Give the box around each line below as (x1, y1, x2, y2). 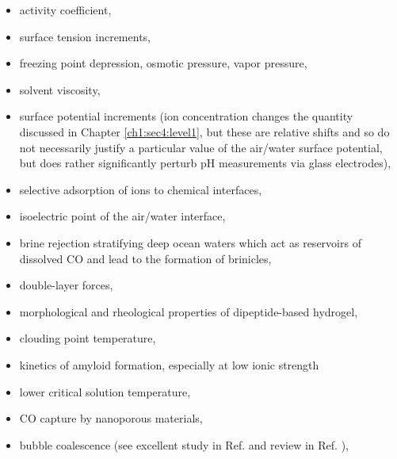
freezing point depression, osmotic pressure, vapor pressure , (19, 55, 307, 71)
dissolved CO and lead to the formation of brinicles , (19, 250, 272, 266)
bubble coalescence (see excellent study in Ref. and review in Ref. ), (19, 436, 349, 453)
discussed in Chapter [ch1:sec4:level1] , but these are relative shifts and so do (19, 123, 390, 140)
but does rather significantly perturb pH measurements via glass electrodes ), (19, 155, 391, 171)
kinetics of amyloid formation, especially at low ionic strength (19, 356, 319, 373)
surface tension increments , (19, 28, 151, 44)
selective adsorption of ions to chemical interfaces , (19, 181, 262, 197)
